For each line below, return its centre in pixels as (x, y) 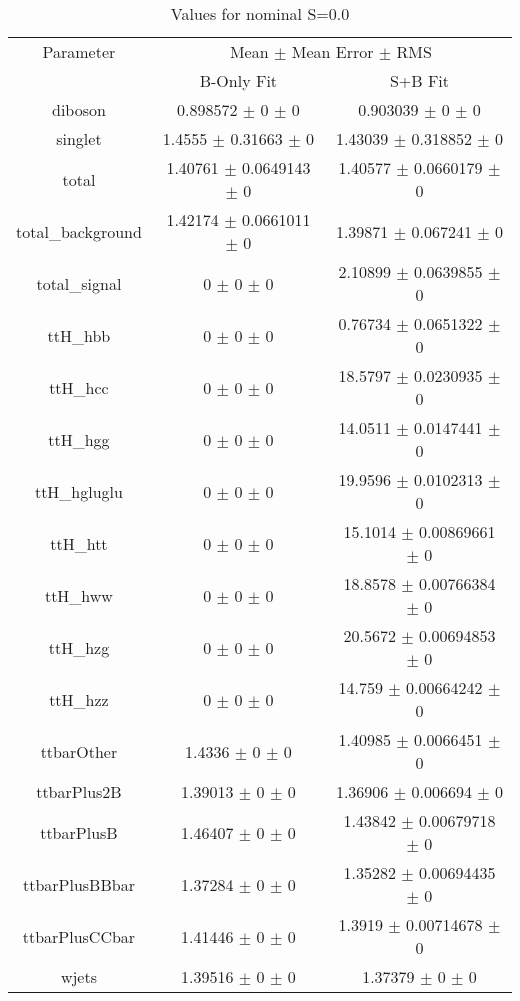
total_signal (79, 283)
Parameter (79, 51)
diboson (78, 109)
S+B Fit (419, 80)
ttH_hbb (79, 335)
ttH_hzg (79, 647)
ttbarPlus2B (79, 791)
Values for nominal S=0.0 (260, 13)
